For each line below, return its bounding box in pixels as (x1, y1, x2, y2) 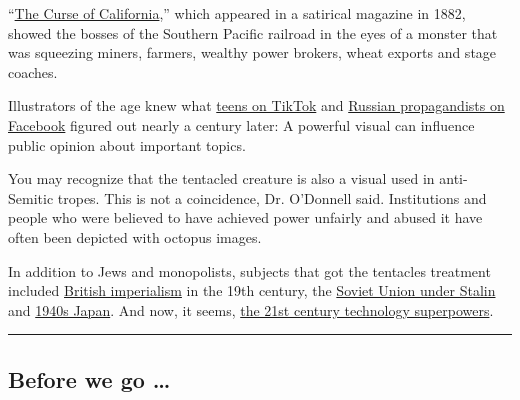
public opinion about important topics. (8, 134, 246, 155)
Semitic (8, 187, 54, 208)
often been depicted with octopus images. (8, 226, 262, 247)
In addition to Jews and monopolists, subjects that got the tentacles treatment (8, 260, 491, 281)
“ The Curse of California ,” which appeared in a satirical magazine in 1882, (8, 3, 466, 23)
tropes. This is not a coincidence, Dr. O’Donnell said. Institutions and (57, 187, 487, 208)
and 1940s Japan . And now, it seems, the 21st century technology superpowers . (8, 299, 494, 320)
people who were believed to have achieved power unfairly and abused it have (8, 207, 483, 228)
